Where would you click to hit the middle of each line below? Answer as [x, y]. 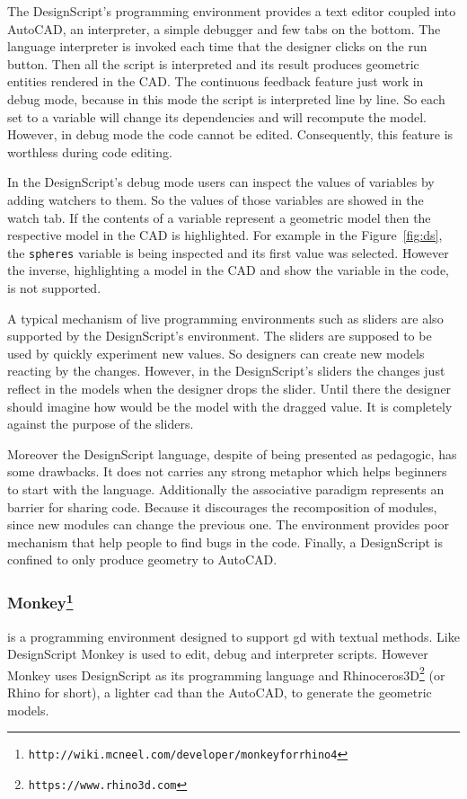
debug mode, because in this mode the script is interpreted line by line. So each [226, 98]
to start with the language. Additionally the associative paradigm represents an [226, 488]
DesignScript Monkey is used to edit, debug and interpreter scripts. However [218, 654]
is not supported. [54, 287]
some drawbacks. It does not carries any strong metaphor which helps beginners [227, 471]
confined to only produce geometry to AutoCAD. [142, 559]
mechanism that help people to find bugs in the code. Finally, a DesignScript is [225, 542]
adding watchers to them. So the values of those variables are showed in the [216, 199]
